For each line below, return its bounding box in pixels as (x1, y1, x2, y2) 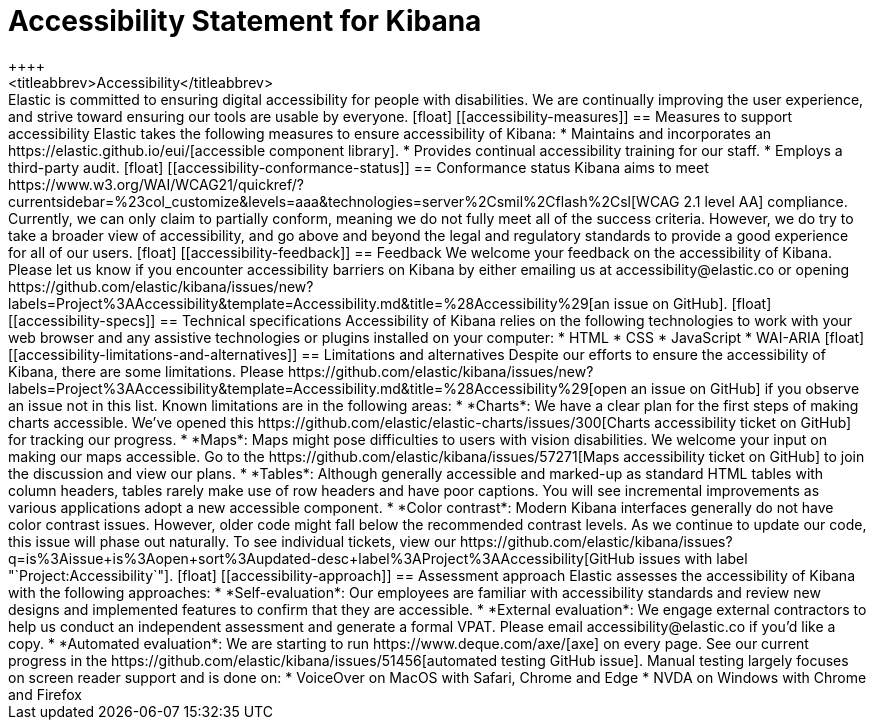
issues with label (638, 549, 748, 567)
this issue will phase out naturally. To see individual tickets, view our (8, 532, 456, 550)
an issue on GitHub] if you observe (630, 379, 860, 397)
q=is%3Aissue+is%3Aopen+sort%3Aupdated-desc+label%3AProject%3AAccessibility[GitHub (8, 549, 635, 567)
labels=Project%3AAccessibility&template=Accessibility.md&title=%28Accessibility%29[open (8, 379, 627, 397)
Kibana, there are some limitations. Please (8, 362, 284, 380)
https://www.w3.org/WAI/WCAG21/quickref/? (8, 175, 305, 193)
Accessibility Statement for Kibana (8, 4, 482, 38)
